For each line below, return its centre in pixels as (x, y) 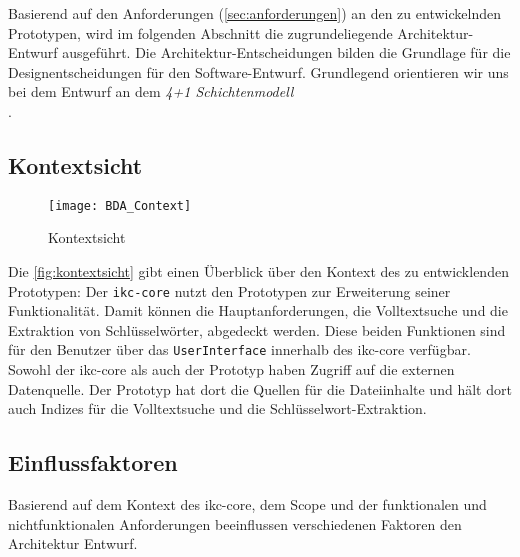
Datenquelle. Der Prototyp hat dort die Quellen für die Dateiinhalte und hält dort (260, 388)
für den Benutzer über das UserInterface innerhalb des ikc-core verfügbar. (239, 349)
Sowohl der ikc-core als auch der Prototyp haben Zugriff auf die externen (231, 369)
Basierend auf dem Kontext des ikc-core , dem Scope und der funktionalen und (247, 504)
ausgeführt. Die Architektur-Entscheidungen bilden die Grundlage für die (286, 52)
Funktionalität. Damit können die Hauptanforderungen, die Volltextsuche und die (258, 310)
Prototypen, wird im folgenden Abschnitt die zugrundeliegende (200, 32)
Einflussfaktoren (93, 462)
